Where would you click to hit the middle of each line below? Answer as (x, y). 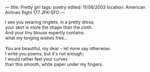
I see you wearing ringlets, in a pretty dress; (50, 22)
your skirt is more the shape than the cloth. (49, 27)
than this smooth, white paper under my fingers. (54, 64)
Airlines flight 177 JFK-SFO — (35, 12)
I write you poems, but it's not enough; (45, 54)
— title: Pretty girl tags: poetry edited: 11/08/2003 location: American (75, 7)
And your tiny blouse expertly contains (45, 33)
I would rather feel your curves (36, 59)
